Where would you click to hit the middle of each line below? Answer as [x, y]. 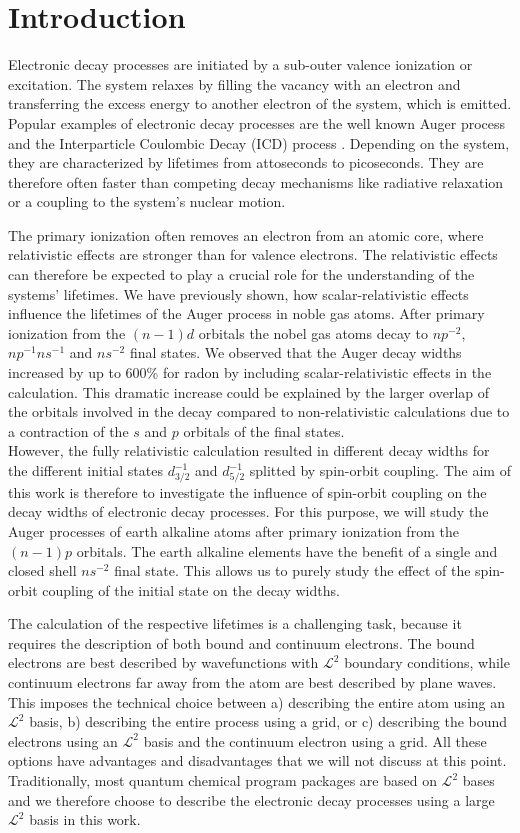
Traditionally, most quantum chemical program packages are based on [222, 780]
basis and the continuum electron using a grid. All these [315, 740]
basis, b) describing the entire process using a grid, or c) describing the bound [268, 721]
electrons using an [63, 740]
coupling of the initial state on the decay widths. [191, 589]
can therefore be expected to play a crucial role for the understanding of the [241, 274]
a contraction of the [68, 430]
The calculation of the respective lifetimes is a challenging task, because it [235, 623]
